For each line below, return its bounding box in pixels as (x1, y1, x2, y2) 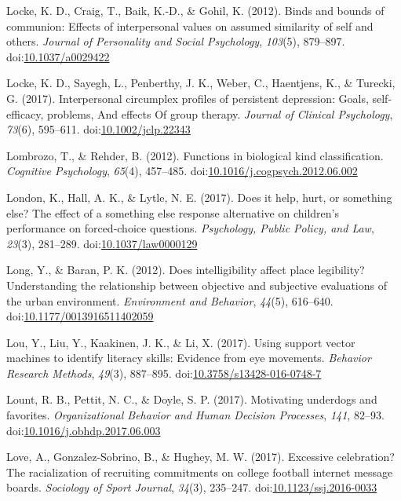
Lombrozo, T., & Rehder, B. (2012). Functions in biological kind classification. (6, 147, 384, 163)
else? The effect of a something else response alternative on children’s (6, 204, 340, 221)
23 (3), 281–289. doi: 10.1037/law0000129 (6, 235, 198, 251)
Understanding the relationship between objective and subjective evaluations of (6, 276, 387, 293)
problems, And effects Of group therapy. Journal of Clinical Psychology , (47, 105, 393, 122)
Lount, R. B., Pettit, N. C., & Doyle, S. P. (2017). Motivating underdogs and (6, 391, 377, 408)
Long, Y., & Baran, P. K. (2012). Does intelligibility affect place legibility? (6, 261, 365, 278)
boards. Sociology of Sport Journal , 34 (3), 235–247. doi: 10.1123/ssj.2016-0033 (6, 479, 377, 496)
